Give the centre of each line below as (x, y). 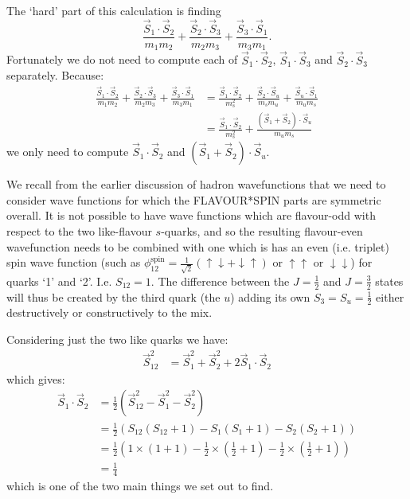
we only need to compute (68, 152)
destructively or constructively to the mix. (109, 312)
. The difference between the (220, 281)
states (389, 281)
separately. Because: (55, 75)
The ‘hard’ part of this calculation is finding (114, 10)
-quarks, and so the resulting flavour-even (262, 230)
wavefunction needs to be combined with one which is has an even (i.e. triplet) (198, 246)
